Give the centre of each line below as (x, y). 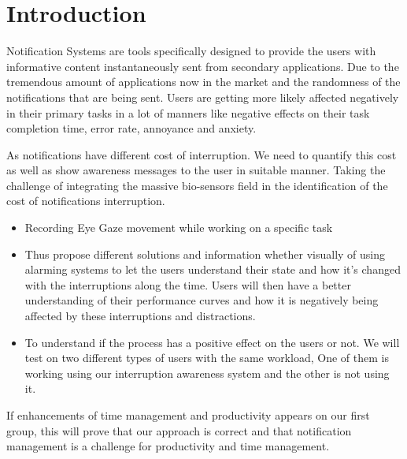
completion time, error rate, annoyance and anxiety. (131, 128)
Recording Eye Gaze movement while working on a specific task (179, 228)
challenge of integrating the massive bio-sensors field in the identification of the (197, 185)
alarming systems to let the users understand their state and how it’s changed (213, 269)
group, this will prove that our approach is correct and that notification (179, 430)
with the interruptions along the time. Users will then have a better (188, 284)
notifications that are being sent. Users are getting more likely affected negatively (203, 97)
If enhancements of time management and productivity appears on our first (188, 415)
